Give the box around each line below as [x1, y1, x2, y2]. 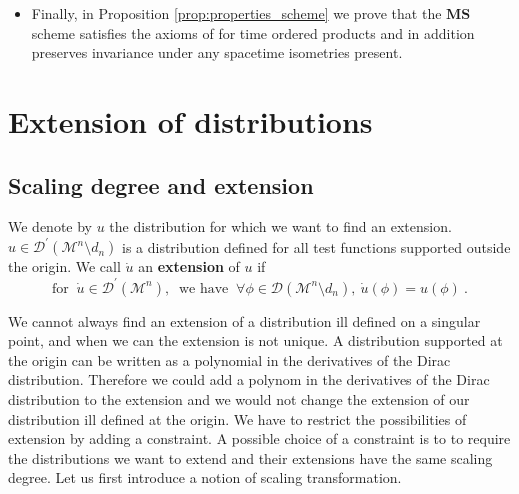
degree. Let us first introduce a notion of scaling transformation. [8, 467, 402, 488]
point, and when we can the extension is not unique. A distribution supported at [8, 330, 503, 351]
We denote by [8, 216, 92, 237]
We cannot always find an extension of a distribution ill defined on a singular [8, 310, 481, 331]
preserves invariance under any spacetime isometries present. [31, 42, 403, 63]
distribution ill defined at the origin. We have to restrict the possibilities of [8, 408, 467, 429]
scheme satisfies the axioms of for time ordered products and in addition [31, 22, 475, 43]
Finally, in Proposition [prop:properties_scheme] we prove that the [31, 3, 442, 23]
